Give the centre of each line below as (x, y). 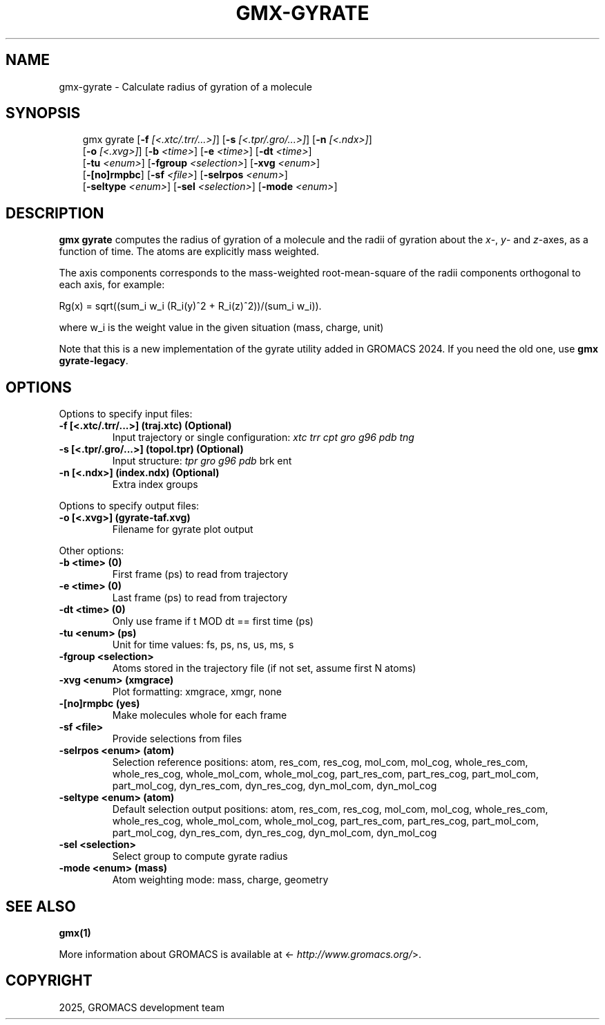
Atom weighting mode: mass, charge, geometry (220, 880)
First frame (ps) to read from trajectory (200, 574)
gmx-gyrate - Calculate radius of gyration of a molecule (185, 86)
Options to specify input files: (126, 414)
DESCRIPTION (55, 213)
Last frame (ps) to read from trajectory (200, 598)
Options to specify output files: (129, 506)
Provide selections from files (177, 739)
